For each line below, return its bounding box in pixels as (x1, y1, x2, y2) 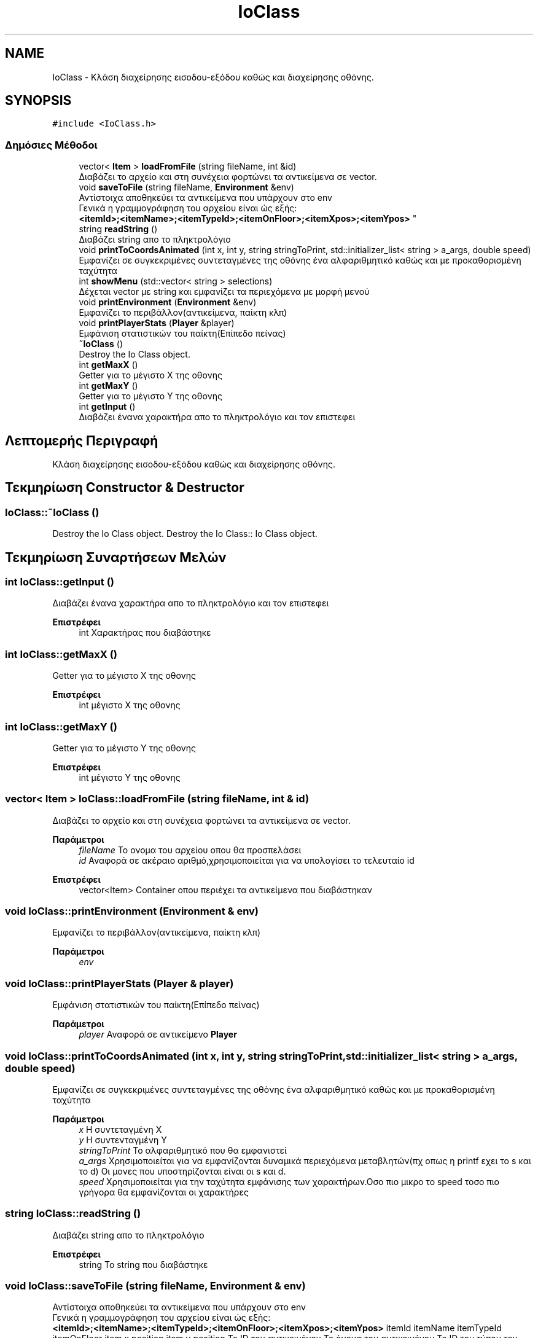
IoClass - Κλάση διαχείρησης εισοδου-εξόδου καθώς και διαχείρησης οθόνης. (52, 71, 374, 82)
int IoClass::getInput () (5, 576, 114, 589)
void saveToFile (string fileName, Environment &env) (79, 182, 294, 193)
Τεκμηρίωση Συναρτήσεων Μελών (5, 549, 227, 565)
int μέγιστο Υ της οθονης (79, 772, 181, 783)
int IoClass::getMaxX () (5, 647, 118, 660)
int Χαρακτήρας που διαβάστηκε (79, 627, 211, 638)
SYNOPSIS (5, 93, 72, 109)
